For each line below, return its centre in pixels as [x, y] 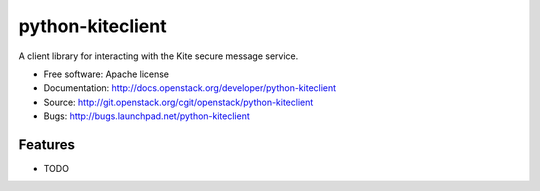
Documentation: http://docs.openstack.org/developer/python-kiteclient [190, 88]
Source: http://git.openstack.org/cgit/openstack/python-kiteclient [178, 102]
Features [46, 144]
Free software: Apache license [106, 74]
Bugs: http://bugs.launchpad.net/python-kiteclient [146, 116]
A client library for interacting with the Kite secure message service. [158, 56]
